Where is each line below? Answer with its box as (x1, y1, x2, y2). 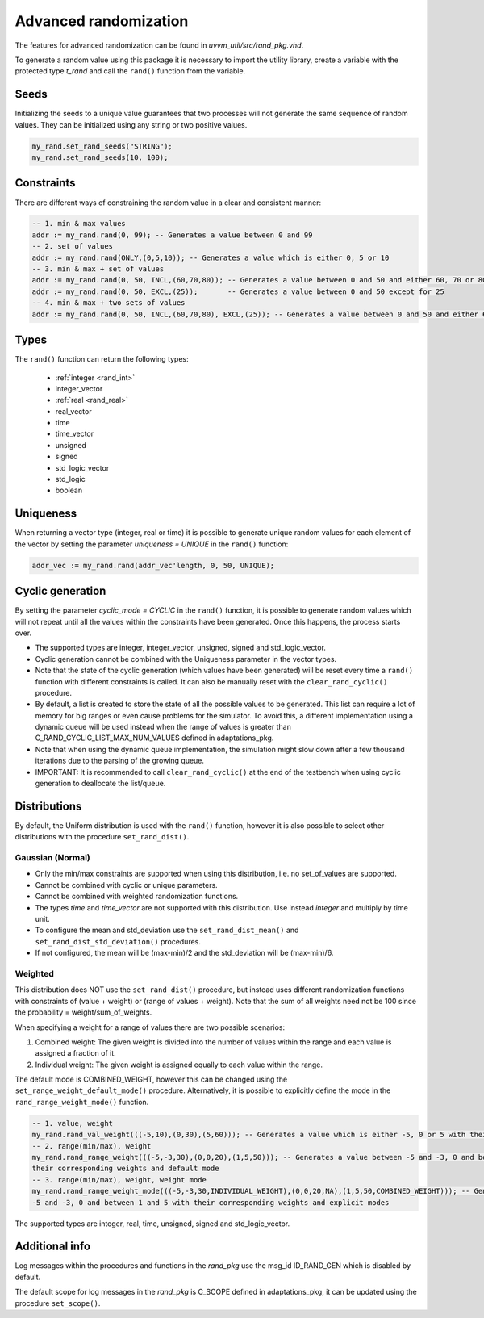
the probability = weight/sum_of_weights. (15, 1007, 152, 1017)
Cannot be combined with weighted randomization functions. (35, 892, 239, 902)
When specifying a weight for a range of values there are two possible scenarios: (15, 1022, 286, 1032)
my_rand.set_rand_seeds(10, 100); (31, 153, 169, 161)
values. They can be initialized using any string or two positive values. (15, 119, 248, 129)
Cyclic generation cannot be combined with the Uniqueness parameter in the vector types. (35, 654, 337, 663)
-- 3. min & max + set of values (31, 265, 165, 274)
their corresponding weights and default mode (31, 1164, 219, 1174)
